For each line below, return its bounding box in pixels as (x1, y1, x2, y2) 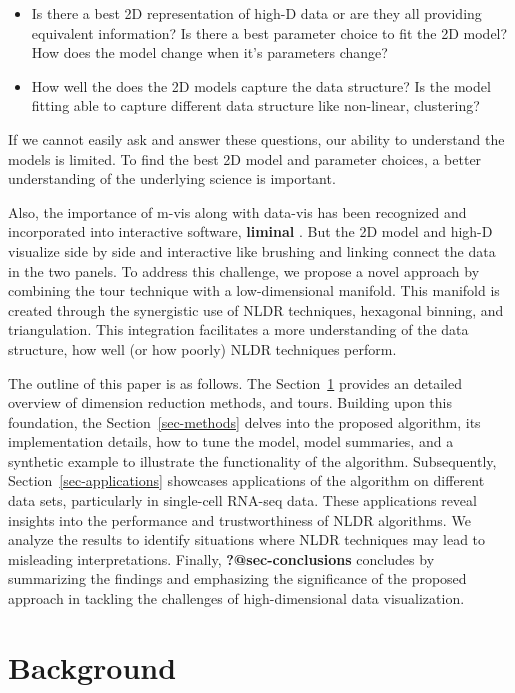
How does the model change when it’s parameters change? (31, 42, 388, 63)
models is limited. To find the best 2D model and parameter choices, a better (8, 148, 482, 169)
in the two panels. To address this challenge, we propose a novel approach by (8, 260, 480, 281)
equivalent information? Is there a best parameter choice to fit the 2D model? (31, 22, 508, 43)
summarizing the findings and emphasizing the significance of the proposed (8, 568, 467, 589)
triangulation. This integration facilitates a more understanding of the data (8, 319, 469, 340)
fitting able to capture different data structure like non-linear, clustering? (31, 95, 480, 116)
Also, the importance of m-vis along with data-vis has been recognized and (8, 201, 467, 222)
